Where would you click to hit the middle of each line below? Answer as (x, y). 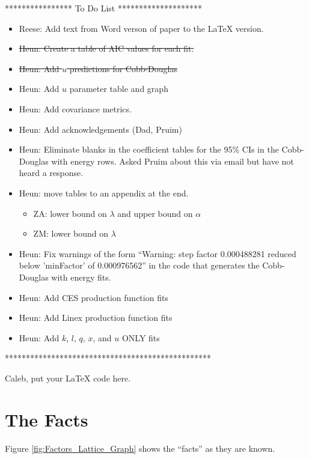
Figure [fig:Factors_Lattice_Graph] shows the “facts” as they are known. (140, 448)
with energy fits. (81, 277)
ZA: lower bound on (70, 213)
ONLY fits (141, 337)
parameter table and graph (119, 89)
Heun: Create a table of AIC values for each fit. (106, 48)
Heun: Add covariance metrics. (75, 108)
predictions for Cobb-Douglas (124, 68)
